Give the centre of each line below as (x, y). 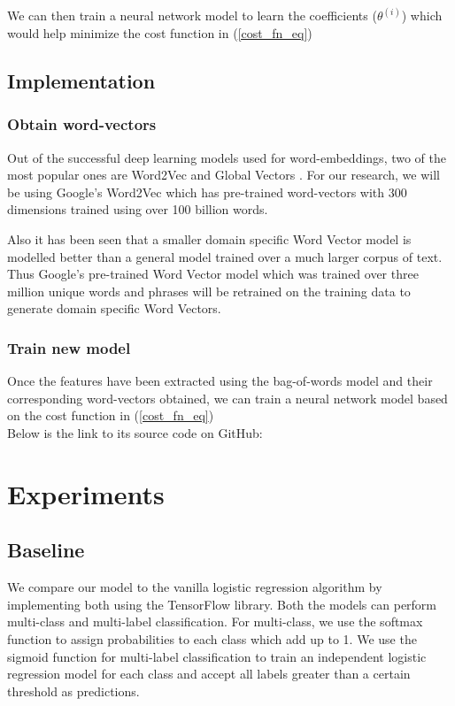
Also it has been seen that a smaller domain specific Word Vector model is (209, 239)
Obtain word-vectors (82, 124)
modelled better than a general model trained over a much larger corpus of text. (225, 256)
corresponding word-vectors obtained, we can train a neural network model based (227, 398)
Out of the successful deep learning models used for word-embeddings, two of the (227, 157)
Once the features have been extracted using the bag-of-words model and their (220, 381)
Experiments (86, 493)
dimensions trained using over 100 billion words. (138, 209)
